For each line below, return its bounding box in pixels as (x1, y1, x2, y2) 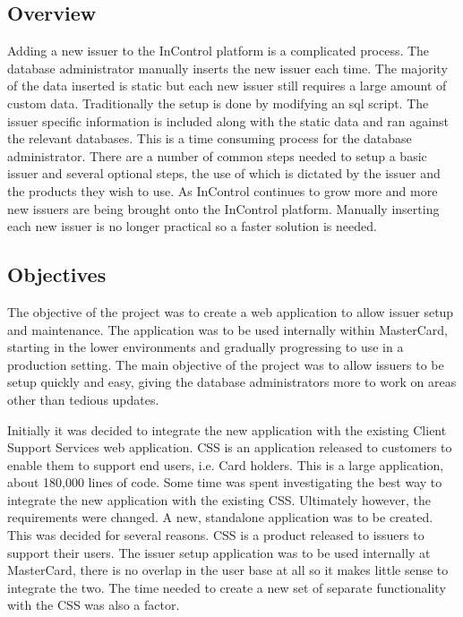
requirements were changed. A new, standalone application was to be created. (7, 508, 433, 527)
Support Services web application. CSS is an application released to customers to (7, 438, 452, 457)
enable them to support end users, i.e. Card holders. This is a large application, (7, 455, 444, 474)
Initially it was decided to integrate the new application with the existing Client (7, 420, 447, 439)
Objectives (7, 261, 107, 288)
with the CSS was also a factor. (7, 596, 180, 614)
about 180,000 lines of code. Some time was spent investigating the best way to (7, 473, 442, 492)
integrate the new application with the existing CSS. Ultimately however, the (7, 490, 432, 509)
